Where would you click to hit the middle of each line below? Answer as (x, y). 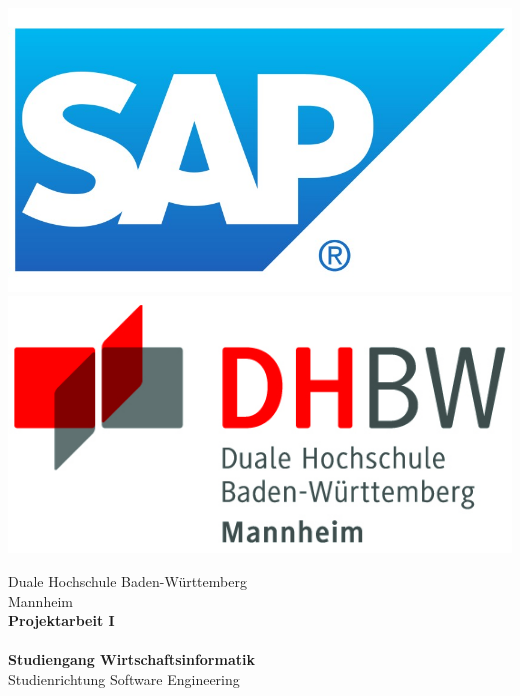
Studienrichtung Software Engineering (124, 678)
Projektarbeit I (61, 620)
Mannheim (40, 600)
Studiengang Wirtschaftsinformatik (131, 659)
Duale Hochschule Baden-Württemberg (127, 580)
